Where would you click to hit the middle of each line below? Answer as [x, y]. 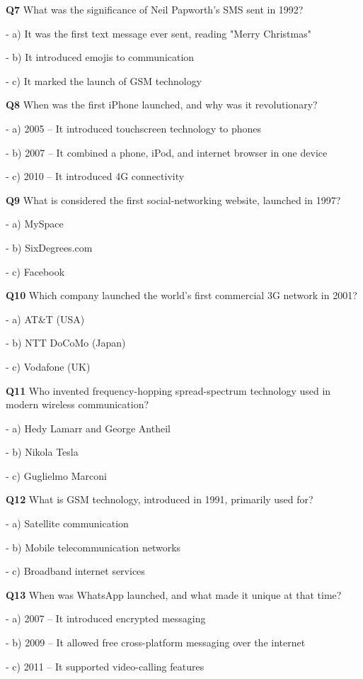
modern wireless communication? [77, 404]
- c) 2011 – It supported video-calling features [105, 666]
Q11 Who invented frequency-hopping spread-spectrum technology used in [168, 390]
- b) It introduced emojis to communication [100, 57]
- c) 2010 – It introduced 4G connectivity [95, 176]
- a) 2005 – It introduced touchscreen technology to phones [134, 128]
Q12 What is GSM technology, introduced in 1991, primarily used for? [160, 499]
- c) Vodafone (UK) [48, 366]
